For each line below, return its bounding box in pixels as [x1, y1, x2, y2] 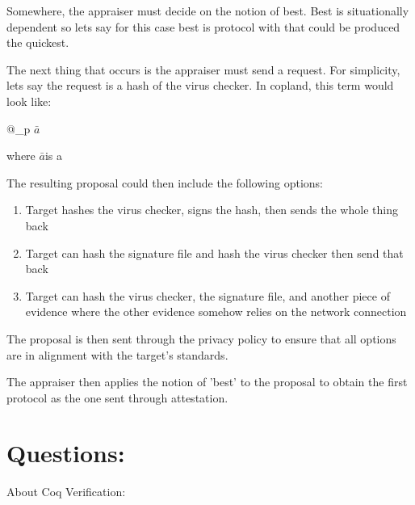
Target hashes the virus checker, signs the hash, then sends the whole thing [25, 201, 398, 218]
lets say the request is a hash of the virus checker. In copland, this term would [6, 77, 394, 94]
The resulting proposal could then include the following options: [6, 174, 323, 191]
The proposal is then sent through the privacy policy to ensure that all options [6, 330, 396, 347]
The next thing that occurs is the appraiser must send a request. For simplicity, [6, 61, 400, 78]
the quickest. [6, 34, 69, 51]
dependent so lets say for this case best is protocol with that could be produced [6, 18, 400, 35]
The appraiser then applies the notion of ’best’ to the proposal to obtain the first [6, 373, 408, 390]
